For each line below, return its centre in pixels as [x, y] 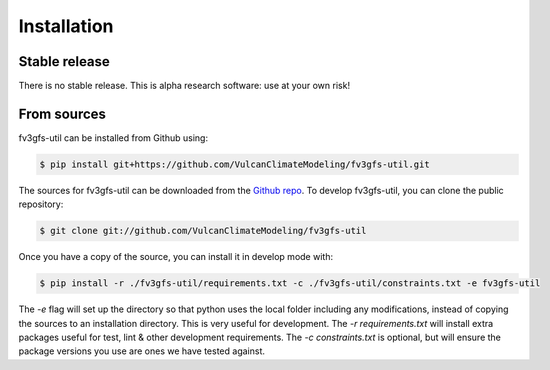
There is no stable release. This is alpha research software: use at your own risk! [184, 86]
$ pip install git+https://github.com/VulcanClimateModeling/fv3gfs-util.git [234, 164]
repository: [41, 204]
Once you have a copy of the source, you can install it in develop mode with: [176, 257]
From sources [62, 113]
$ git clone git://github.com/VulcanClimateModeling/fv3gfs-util [203, 231]
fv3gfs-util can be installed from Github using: [113, 137]
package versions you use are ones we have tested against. [141, 351]
